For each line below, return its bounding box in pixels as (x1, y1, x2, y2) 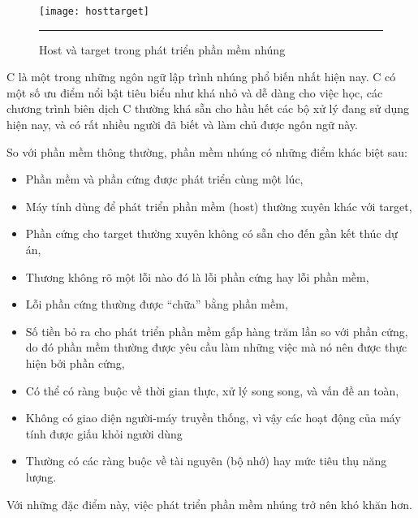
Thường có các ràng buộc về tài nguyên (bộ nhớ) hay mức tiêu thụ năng (25, 452, 387, 469)
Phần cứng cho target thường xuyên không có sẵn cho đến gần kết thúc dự (25, 225, 398, 242)
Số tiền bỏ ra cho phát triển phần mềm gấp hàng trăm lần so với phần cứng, (25, 322, 408, 339)
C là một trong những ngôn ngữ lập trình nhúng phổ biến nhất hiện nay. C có (6, 68, 396, 85)
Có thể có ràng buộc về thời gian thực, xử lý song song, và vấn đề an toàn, (25, 382, 399, 399)
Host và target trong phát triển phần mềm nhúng (39, 41, 286, 58)
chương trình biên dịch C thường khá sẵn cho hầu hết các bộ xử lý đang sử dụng (6, 100, 410, 117)
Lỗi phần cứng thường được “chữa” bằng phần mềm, (25, 296, 288, 313)
